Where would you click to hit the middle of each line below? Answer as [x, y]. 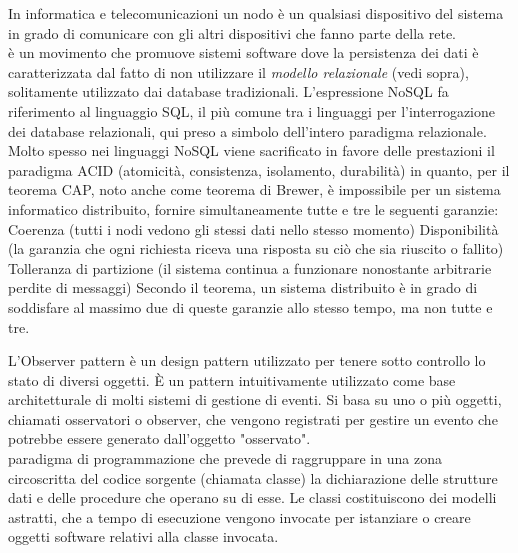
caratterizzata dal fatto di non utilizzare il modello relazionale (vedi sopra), [238, 71]
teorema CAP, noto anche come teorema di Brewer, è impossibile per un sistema [254, 189]
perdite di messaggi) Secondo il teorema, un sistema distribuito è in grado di [243, 287]
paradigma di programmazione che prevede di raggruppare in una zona [225, 458]
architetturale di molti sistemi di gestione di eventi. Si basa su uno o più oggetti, [255, 399]
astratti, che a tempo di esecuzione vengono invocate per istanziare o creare [239, 516]
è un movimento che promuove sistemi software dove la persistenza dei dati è [243, 52]
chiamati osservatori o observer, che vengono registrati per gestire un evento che [253, 418]
